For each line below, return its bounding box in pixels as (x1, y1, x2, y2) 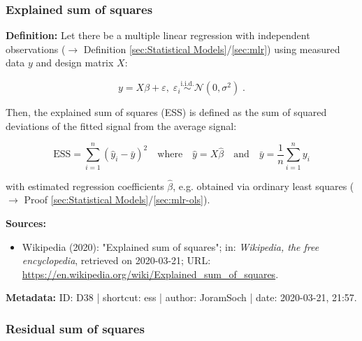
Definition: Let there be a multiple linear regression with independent (6, 28, 310, 43)
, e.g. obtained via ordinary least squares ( (173, 178, 354, 193)
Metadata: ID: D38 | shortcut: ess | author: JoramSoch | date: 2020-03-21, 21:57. (6, 290, 357, 305)
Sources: (6, 215, 46, 230)
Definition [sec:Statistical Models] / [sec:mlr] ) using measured (83, 41, 340, 56)
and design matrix (36, 55, 114, 70)
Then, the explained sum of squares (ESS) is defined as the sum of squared (6, 105, 327, 119)
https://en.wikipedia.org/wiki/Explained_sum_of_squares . (22, 266, 279, 281)
